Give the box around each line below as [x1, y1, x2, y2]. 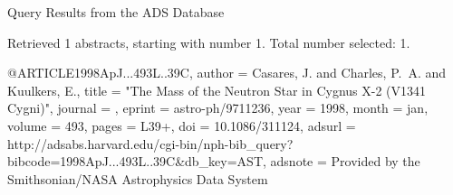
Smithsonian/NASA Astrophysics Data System [7, 169, 268, 188]
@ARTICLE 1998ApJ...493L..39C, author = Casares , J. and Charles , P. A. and [7, 63, 447, 82]
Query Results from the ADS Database [7, 3, 225, 21]
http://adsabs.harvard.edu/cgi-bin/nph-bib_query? [7, 134, 294, 153]
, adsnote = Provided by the [263, 152, 420, 171]
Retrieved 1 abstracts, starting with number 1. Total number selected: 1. [7, 32, 410, 51]
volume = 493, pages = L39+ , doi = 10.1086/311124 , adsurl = [7, 116, 356, 135]
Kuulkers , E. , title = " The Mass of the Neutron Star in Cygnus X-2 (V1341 [7, 80, 427, 99]
